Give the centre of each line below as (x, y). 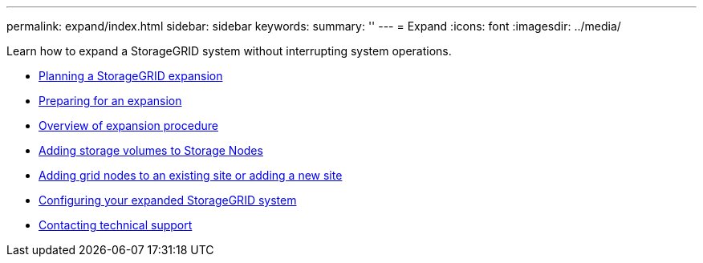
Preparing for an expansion (110, 101)
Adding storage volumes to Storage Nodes (151, 150)
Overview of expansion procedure (128, 125)
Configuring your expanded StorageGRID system (168, 200)
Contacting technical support (116, 225)
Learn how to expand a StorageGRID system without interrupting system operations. (229, 51)
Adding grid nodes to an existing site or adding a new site (191, 175)
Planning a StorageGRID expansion (131, 76)
